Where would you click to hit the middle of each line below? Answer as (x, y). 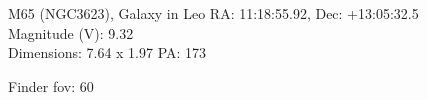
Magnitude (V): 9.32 (71, 32)
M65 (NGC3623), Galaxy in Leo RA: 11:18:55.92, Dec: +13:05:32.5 (213, 13)
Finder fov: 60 (51, 85)
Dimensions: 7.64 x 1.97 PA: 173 (107, 52)
